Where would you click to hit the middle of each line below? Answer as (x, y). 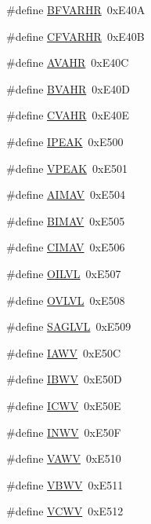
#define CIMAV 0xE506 (66, 247)
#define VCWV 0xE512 (65, 511)
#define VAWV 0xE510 (64, 458)
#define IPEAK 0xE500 (65, 141)
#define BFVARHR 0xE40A (76, 9)
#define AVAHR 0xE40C (68, 62)
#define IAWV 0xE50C (64, 352)
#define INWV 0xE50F (64, 432)
